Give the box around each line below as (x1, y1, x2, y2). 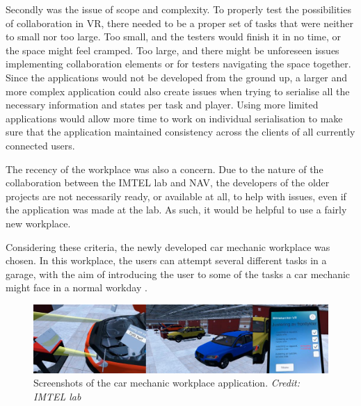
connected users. (6, 138, 75, 152)
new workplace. (6, 216, 71, 230)
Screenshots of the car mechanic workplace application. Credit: (33, 375, 300, 390)
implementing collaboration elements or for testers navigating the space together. (6, 56, 351, 71)
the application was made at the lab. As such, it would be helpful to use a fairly (6, 202, 347, 217)
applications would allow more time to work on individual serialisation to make (6, 111, 343, 125)
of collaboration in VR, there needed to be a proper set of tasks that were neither (6, 15, 353, 30)
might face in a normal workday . (6, 280, 147, 295)
